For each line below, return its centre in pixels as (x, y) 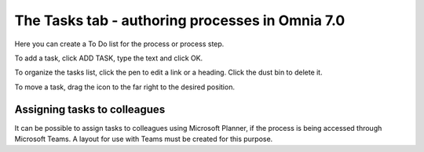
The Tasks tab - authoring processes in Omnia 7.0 (180, 20)
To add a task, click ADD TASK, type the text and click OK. (109, 58)
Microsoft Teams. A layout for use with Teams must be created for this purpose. (144, 139)
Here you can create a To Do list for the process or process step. (119, 44)
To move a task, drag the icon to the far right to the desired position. (125, 87)
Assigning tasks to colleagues (90, 109)
